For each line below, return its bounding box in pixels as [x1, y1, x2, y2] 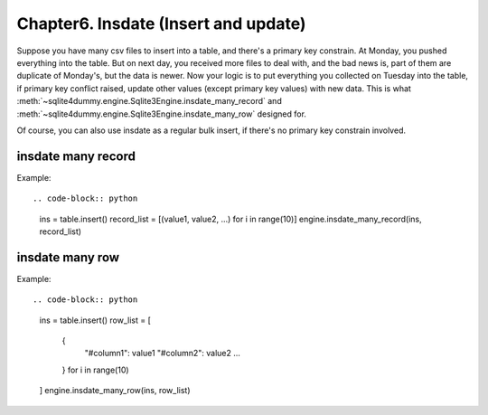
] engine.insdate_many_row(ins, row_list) [39, 385, 191, 396]
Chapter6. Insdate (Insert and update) [16, 14, 306, 33]
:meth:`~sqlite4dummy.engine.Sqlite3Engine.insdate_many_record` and [16, 96, 282, 107]
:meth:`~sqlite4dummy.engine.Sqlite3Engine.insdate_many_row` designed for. [16, 108, 307, 119]
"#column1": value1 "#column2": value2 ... [84, 348, 241, 359]
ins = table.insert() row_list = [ [39, 315, 151, 325]
